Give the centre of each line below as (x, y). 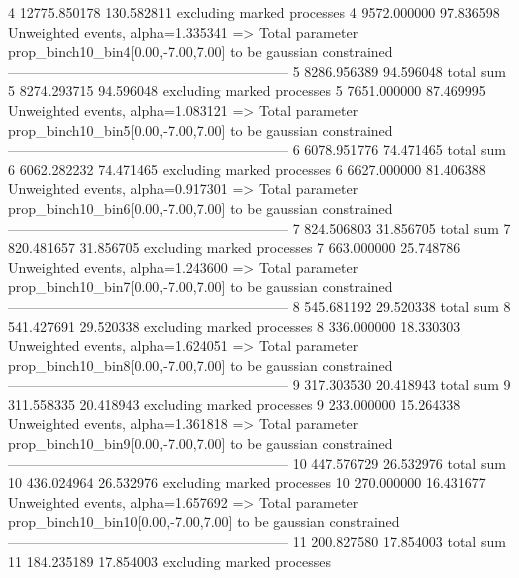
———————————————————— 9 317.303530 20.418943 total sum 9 (259, 384)
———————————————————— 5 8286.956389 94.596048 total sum (257, 70)
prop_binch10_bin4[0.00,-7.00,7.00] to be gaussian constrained (200, 51)
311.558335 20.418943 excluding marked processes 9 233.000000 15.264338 (234, 403)
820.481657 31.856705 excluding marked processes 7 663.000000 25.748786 (234, 247)
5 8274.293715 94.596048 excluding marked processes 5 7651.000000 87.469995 (247, 90)
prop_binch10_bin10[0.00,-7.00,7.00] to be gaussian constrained (204, 521)
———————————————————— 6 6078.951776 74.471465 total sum (257, 149)
